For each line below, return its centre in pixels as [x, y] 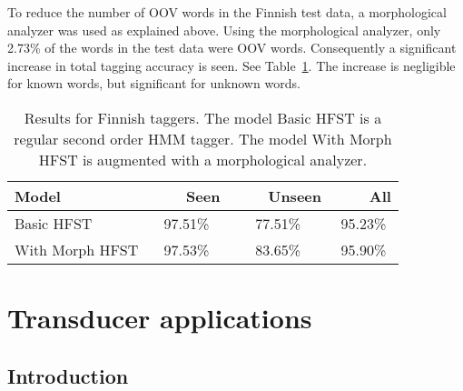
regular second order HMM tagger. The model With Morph [203, 138]
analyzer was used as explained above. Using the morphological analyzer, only [224, 30]
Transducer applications [160, 318]
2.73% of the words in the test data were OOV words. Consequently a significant [232, 48]
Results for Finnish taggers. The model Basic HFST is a [203, 117]
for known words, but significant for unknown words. [154, 83]
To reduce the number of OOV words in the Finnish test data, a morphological [227, 12]
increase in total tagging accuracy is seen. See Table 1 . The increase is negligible [231, 65]
